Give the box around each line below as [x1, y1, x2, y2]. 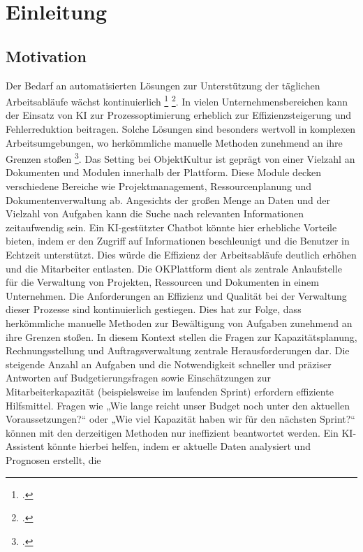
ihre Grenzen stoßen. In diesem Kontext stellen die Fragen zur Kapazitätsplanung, [6, 329, 357, 344]
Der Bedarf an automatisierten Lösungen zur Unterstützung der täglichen [6, 78, 320, 92]
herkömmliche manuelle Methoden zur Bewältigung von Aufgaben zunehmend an [6, 315, 353, 330]
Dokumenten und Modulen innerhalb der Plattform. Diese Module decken [6, 165, 321, 180]
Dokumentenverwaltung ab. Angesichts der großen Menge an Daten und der [6, 192, 331, 207]
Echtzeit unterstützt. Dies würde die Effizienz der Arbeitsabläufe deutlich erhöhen [6, 247, 357, 262]
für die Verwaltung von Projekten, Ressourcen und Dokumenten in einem [6, 275, 319, 289]
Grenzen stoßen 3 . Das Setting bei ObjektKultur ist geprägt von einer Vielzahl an [6, 150, 355, 166]
